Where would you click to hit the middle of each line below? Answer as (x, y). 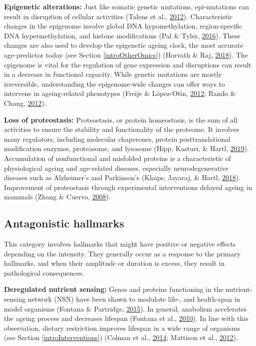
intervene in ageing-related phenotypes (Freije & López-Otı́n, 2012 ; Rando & (120, 93)
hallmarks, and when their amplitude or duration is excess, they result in (114, 263)
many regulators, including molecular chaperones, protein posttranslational (117, 139)
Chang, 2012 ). (25, 103)
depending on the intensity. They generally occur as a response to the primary (122, 253)
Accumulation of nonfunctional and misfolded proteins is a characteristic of (118, 158)
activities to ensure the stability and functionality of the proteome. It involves (122, 129)
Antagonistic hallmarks (64, 223)
